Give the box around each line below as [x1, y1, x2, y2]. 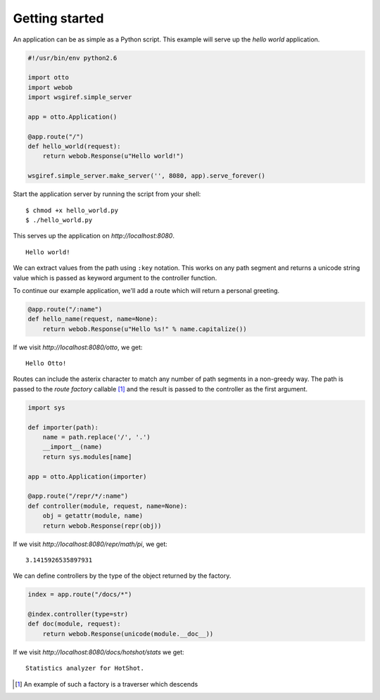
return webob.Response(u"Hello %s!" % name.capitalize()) [42, 325, 247, 333]
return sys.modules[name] [42, 453, 132, 460]
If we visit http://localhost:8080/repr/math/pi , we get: [13, 540, 168, 548]
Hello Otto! [25, 359, 67, 368]
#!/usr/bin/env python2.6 [27, 53, 118, 62]
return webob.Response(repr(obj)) [42, 521, 162, 530]
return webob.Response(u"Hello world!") [42, 152, 184, 160]
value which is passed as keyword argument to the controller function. [13, 273, 217, 282]
